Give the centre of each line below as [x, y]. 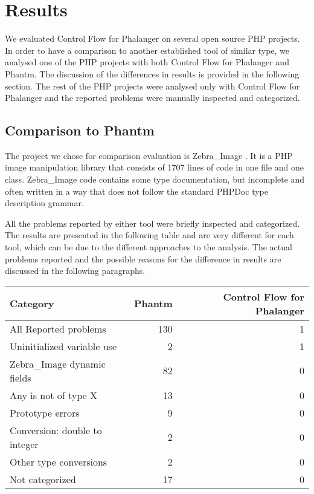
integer [24, 444]
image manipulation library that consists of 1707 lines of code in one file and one [155, 167]
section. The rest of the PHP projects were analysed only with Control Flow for [152, 86]
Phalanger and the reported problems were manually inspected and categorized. [152, 98]
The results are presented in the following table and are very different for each [149, 235]
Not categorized [43, 479]
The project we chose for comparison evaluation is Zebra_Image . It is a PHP [149, 155]
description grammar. [44, 203]
